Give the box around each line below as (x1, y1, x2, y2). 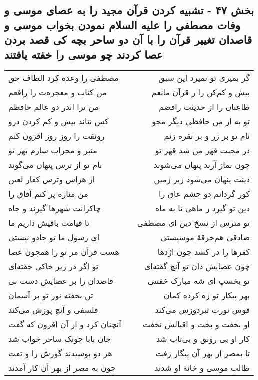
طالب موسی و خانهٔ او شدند (154, 362, 250, 374)
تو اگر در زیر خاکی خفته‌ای (8, 260, 99, 272)
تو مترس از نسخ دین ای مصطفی (137, 217, 250, 229)
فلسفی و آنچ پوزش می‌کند (8, 304, 98, 316)
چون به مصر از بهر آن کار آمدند (8, 362, 116, 374)
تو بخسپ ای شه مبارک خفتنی (147, 275, 250, 287)
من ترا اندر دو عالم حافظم (8, 101, 99, 113)
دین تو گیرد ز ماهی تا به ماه (155, 202, 250, 214)
